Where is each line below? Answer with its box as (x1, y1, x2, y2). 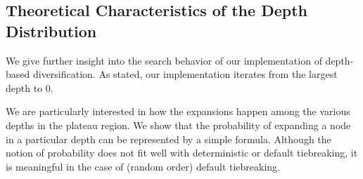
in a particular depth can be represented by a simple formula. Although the (6, 131, 331, 146)
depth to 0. (6, 80, 53, 95)
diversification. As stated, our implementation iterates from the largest (32, 67, 338, 81)
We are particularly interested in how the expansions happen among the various (6, 104, 350, 119)
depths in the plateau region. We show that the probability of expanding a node (6, 117, 351, 132)
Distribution (6, 20, 97, 41)
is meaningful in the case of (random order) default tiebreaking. (6, 159, 281, 173)
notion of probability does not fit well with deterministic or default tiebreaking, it (6, 145, 358, 160)
